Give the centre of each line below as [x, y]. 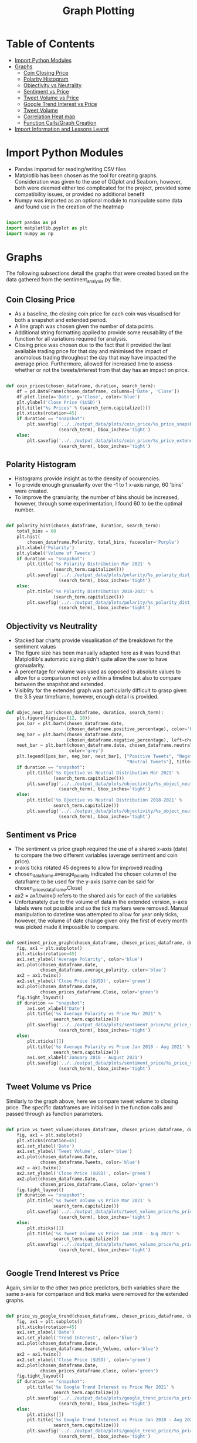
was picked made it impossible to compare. [67, 927]
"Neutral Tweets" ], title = [160, 762]
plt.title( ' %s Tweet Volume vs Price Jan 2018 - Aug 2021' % [103, 1233]
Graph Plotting [98, 11]
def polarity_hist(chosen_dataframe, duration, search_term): [84, 526]
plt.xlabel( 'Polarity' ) [46, 548]
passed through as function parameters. [55, 1113]
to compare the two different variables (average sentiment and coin [96, 855]
